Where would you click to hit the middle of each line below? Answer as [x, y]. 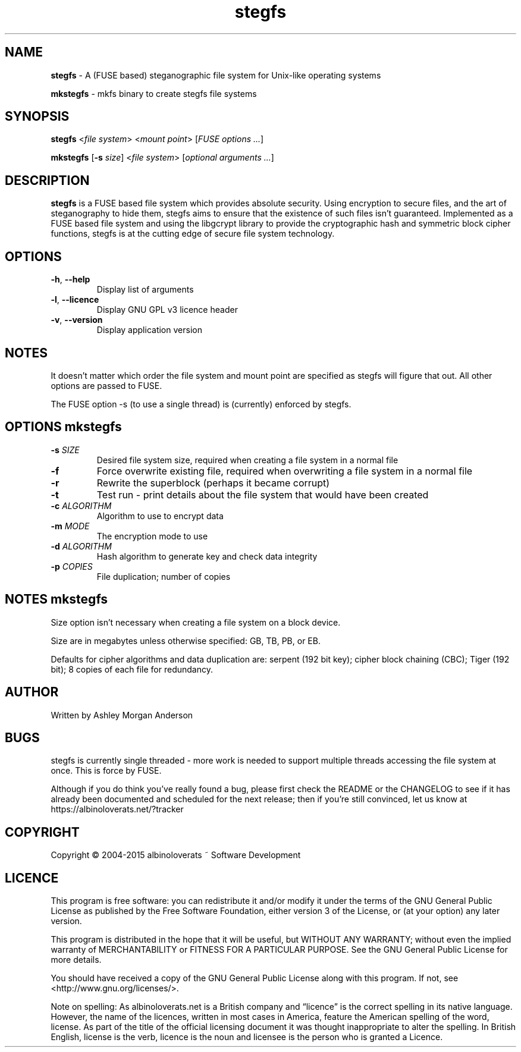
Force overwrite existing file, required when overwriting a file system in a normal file [285, 471]
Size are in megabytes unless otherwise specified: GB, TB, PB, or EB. [186, 640]
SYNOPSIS [37, 117]
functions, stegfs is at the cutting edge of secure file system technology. [193, 234]
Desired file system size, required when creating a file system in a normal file [247, 460]
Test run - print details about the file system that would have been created [263, 494]
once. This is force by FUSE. [106, 771]
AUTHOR [32, 692]
